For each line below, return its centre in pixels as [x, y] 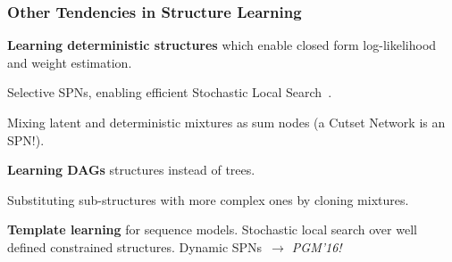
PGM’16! [317, 246]
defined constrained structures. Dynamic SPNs [135, 246]
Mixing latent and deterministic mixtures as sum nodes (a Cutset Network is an [226, 122]
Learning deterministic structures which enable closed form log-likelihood [222, 45]
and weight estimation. [70, 62]
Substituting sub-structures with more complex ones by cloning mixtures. [208, 199]
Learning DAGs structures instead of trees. [131, 170]
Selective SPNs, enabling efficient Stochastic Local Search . [170, 92]
